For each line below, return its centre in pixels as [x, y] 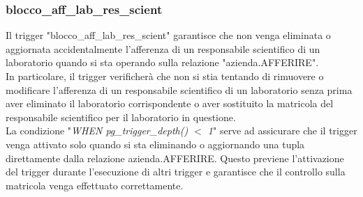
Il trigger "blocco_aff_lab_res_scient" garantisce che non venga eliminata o [168, 35]
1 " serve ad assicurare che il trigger [282, 131]
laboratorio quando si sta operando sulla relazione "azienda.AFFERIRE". [162, 62]
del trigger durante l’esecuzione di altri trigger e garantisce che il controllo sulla [176, 172]
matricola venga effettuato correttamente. [95, 185]
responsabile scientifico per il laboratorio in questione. [121, 117]
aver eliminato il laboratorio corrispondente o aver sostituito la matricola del [170, 103]
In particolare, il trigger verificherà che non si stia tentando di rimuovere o [165, 76]
